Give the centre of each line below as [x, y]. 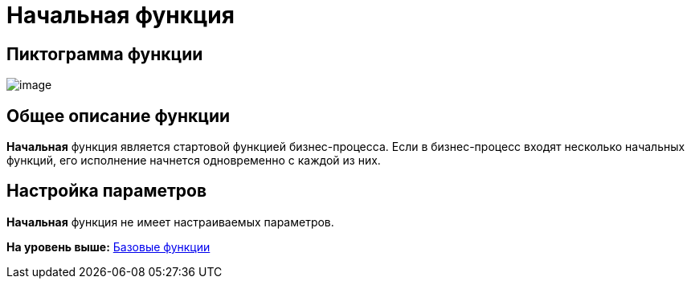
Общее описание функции [119, 116]
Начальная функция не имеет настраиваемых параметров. [170, 222]
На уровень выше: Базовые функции [108, 246]
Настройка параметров [107, 191]
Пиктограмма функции [105, 54]
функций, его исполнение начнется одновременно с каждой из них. [194, 161]
